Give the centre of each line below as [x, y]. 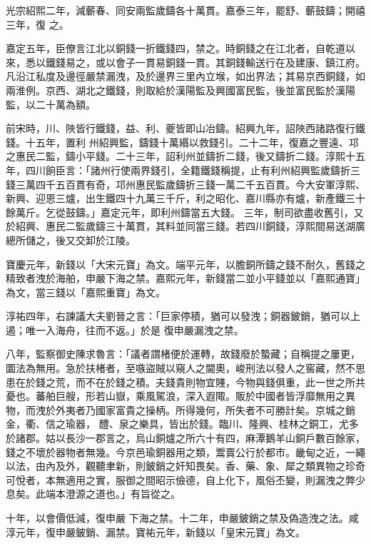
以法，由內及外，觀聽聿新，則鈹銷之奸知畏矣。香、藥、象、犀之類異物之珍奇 [185, 466]
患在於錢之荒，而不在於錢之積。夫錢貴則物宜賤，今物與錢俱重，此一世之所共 [185, 382]
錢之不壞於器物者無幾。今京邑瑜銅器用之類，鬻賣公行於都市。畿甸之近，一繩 [185, 452]
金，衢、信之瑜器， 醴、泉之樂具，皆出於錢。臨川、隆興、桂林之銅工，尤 [177, 424]
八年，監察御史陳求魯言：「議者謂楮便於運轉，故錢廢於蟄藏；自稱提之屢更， [183, 354]
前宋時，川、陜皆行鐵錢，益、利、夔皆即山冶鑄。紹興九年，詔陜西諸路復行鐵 [185, 128]
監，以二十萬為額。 [51, 104]
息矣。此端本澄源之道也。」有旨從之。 [93, 494]
